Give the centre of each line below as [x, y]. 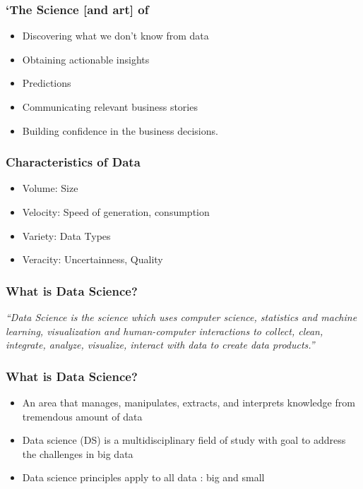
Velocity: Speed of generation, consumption [116, 212]
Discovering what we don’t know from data [115, 36]
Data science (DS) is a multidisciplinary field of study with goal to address [184, 440]
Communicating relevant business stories [110, 107]
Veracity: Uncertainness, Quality [93, 259]
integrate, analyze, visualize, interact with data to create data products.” [160, 345]
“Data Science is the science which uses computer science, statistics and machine [181, 317]
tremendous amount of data [82, 416]
